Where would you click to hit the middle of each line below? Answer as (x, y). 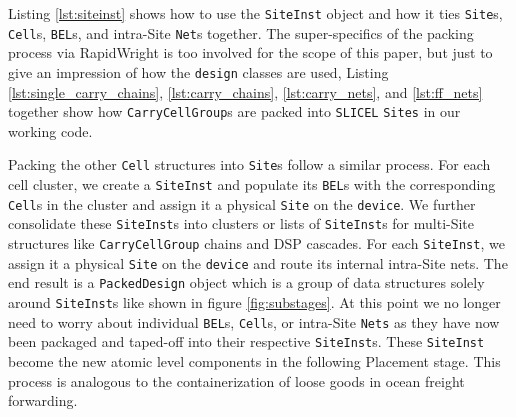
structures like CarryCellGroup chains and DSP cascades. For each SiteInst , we (256, 243)
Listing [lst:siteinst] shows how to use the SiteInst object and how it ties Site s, (255, 13)
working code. (50, 130)
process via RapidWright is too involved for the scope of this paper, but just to (250, 52)
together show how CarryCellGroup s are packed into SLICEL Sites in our (234, 111)
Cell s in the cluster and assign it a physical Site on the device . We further (242, 203)
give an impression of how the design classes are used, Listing (198, 71)
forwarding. (43, 400)
